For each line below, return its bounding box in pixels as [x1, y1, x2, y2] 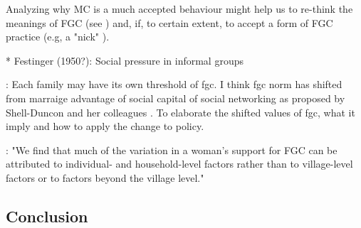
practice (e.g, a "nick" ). [6, 29, 110, 44]
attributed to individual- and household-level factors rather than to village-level [6, 156, 353, 171]
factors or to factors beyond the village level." [6, 170, 204, 185]
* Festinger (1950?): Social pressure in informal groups [6, 53, 244, 67]
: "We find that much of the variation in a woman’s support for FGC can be [6, 142, 338, 157]
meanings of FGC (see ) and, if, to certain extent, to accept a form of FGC [6, 15, 333, 30]
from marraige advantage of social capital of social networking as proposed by [6, 90, 345, 105]
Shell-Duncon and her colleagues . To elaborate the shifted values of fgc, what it [6, 104, 355, 119]
